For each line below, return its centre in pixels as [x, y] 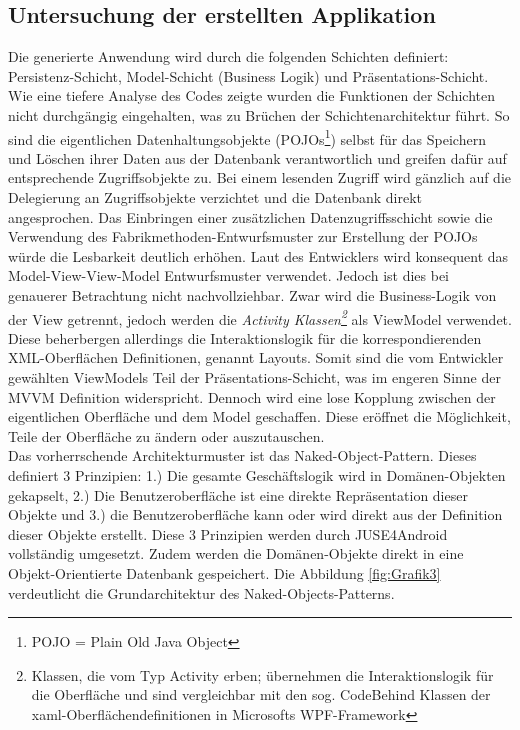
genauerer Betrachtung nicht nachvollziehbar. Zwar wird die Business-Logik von [252, 294]
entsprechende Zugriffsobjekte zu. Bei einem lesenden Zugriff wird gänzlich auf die [260, 177]
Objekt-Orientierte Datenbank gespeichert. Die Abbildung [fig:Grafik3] [224, 572]
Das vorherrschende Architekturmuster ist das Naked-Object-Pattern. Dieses [242, 455]
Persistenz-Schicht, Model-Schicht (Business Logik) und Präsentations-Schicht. [248, 75]
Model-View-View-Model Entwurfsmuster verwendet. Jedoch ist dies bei [229, 275]
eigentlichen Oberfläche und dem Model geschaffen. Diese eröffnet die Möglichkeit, [259, 416]
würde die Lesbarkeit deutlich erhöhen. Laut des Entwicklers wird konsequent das [258, 255]
